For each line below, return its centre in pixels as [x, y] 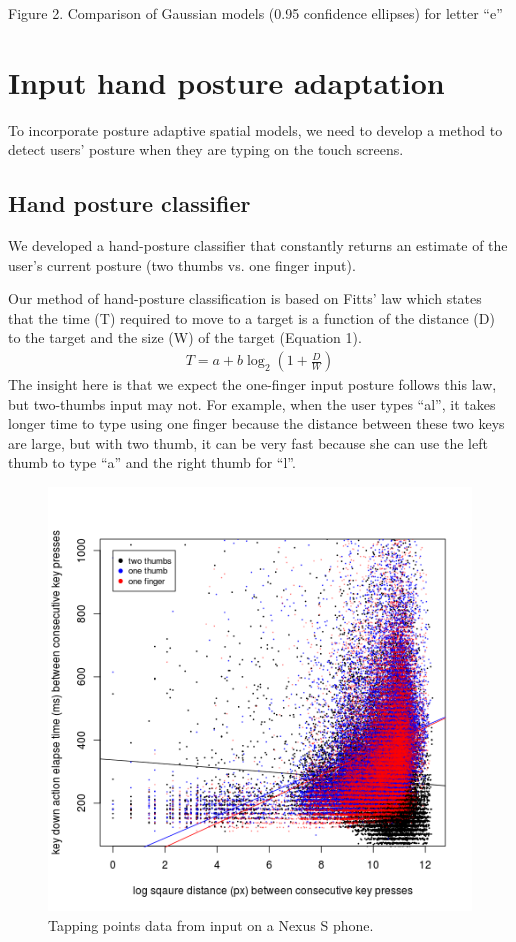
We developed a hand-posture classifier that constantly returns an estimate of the [258, 245]
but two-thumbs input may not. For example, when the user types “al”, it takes [252, 403]
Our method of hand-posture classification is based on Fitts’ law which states [245, 298]
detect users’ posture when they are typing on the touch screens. [206, 149]
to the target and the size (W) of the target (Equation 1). [185, 337]
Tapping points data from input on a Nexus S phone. [211, 924]
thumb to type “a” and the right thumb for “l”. [152, 462]
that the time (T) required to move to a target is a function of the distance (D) [251, 317]
